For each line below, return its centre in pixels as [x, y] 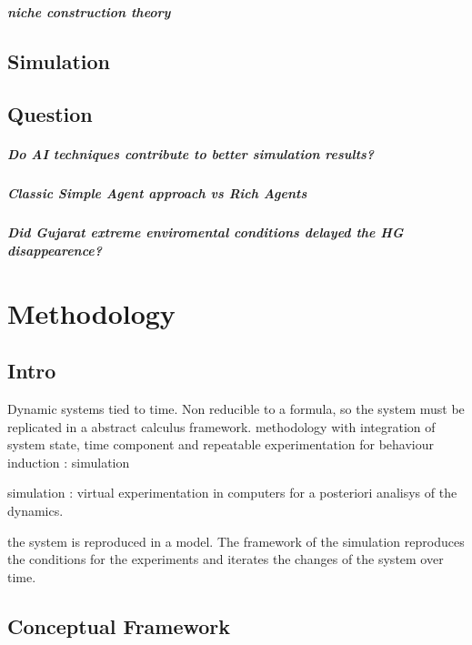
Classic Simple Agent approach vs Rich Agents [157, 193]
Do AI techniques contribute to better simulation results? [191, 154]
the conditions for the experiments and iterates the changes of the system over [226, 559]
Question [50, 114]
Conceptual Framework [119, 625]
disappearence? [55, 250]
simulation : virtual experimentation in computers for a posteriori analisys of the [232, 493]
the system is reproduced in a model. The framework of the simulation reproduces [236, 541]
